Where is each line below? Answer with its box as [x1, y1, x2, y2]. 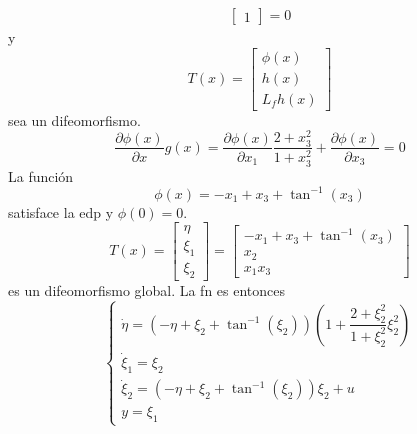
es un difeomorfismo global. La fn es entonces [8, 280, 286, 301]
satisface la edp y [8, 201, 114, 222]
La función [8, 165, 74, 186]
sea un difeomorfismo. [8, 109, 141, 130]
